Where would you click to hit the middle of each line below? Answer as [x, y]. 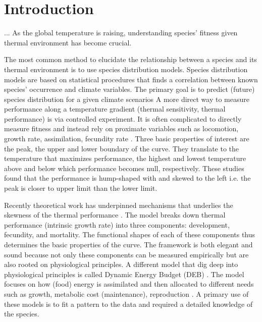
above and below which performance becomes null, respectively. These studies [124, 168]
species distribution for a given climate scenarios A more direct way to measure [127, 99]
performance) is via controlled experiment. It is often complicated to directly [123, 118]
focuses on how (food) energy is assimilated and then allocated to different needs [129, 284]
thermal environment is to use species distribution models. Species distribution [126, 69]
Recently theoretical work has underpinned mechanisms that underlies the [119, 205]
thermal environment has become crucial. [68, 42]
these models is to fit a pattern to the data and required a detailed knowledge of [128, 304]
